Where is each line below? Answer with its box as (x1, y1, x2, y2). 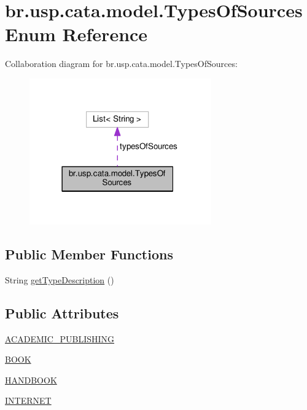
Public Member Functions (5, 245, 173, 264)
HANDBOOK (5, 373, 57, 386)
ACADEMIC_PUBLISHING (5, 332, 115, 345)
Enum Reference (5, 22, 148, 47)
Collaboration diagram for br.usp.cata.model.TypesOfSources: (5, 57, 238, 70)
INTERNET (5, 394, 52, 407)
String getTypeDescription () (5, 273, 114, 286)
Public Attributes (5, 303, 119, 322)
